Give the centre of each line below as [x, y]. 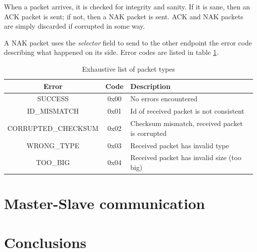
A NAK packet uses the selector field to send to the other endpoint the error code [128, 42]
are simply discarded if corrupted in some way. [75, 26]
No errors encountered [164, 99]
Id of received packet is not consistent [187, 111]
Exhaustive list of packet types [128, 68]
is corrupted [149, 133]
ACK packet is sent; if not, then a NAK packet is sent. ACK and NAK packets [124, 16]
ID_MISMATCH [53, 111]
